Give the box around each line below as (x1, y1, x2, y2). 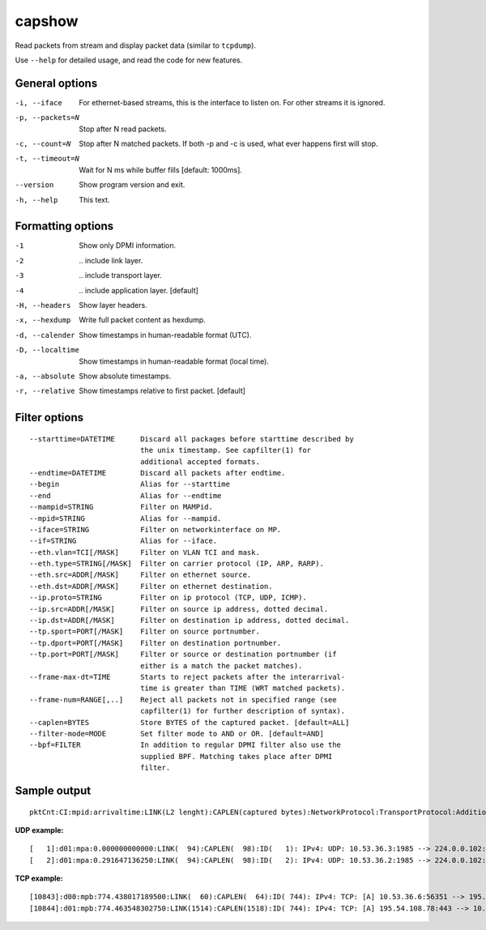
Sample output (15, 783, 92, 797)
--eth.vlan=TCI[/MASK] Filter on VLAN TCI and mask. (29, 548, 261, 557)
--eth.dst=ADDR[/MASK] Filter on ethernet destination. (29, 582, 273, 591)
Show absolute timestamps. (79, 371, 172, 381)
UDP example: (15, 825, 64, 834)
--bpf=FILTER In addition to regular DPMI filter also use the (29, 740, 342, 749)
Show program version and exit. (79, 180, 185, 190)
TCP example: (15, 873, 64, 883)
